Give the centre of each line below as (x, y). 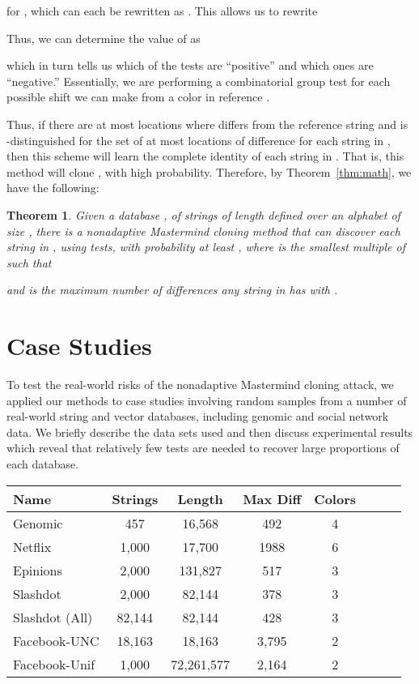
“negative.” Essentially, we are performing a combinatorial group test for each (199, 81)
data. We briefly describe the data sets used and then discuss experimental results (210, 432)
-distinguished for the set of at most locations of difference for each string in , (199, 140)
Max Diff (272, 498)
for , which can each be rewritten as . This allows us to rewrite (162, 11)
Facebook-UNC (56, 640)
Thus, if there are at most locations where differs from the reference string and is (207, 124)
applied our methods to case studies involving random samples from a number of (207, 400)
